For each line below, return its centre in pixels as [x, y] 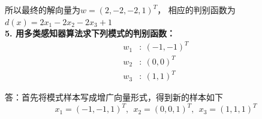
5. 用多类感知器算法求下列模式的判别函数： [90, 33]
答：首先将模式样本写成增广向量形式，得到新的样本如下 [114, 97]
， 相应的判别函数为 [196, 10]
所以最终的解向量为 [43, 10]
